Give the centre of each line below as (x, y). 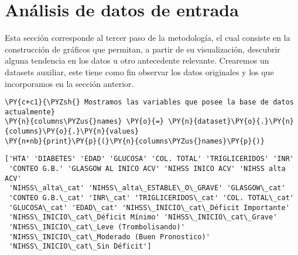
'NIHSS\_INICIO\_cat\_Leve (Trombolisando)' (97, 227)
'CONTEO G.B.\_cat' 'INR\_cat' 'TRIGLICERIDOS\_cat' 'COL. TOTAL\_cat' (151, 198)
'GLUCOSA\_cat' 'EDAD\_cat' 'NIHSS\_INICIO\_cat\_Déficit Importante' (149, 207)
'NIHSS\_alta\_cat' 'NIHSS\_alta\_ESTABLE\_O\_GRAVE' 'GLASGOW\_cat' (147, 188)
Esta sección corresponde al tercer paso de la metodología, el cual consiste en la (148, 38)
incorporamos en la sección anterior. (69, 83)
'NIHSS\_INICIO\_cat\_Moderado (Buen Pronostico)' (109, 237)
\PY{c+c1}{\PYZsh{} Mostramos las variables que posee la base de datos (149, 102)
